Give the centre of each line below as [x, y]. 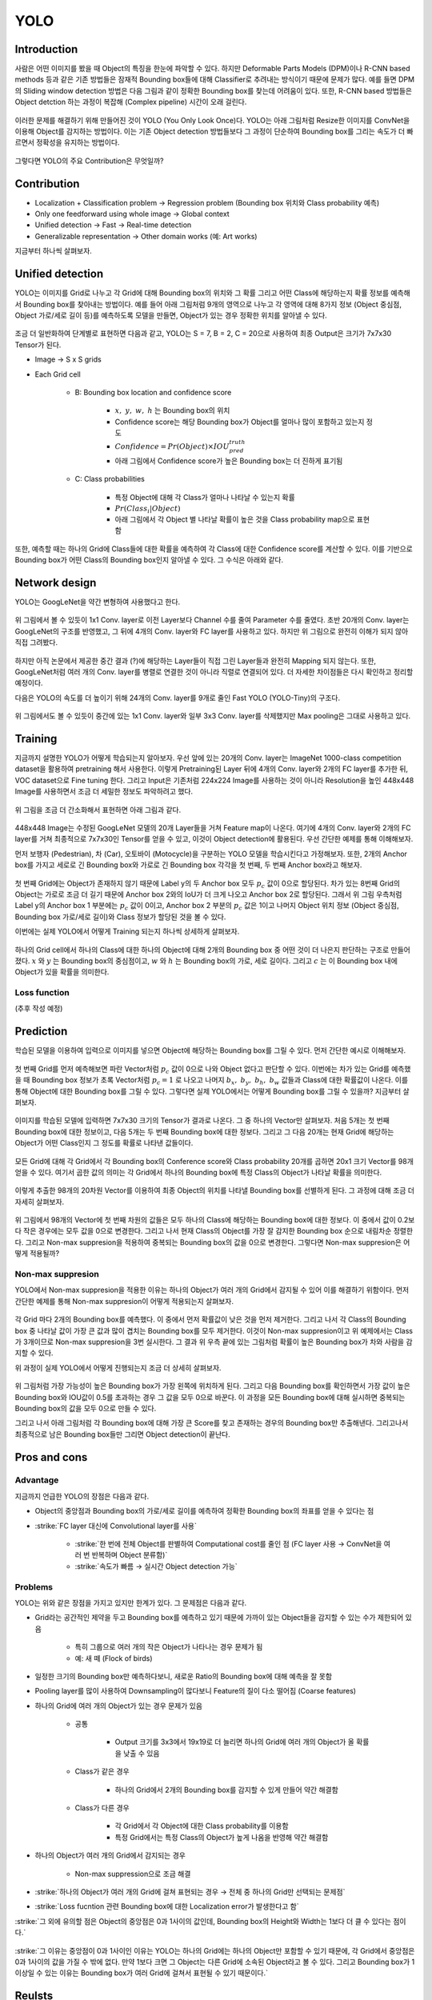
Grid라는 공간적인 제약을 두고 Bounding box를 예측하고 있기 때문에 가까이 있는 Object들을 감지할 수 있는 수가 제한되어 [219, 1618]
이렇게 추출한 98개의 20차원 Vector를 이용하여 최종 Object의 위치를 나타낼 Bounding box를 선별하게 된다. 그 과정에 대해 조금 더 [215, 1190]
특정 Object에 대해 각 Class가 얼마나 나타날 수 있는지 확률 [205, 497]
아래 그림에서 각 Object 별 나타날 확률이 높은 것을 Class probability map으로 [235, 519]
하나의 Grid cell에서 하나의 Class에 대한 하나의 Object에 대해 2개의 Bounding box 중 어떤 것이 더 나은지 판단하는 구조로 [202, 950]
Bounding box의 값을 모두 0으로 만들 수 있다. [86, 1408]
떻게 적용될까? [37, 1254]
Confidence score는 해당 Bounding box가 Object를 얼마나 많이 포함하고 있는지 [240, 422]
